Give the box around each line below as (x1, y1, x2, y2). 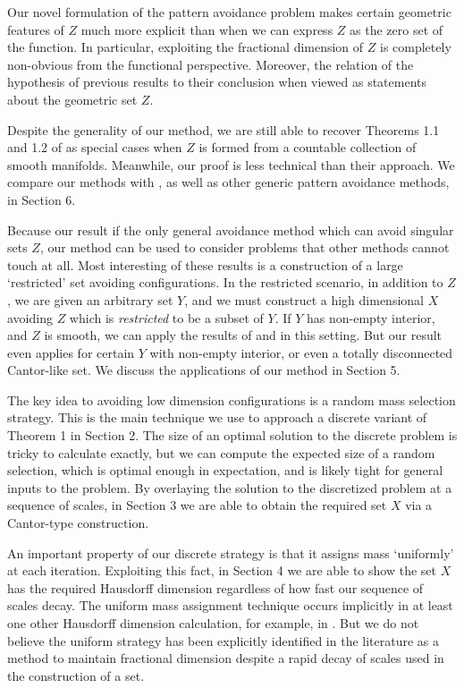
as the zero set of (350, 20, 443, 38)
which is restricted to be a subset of (69, 308, 264, 327)
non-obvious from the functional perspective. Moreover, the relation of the (7, 55, 414, 73)
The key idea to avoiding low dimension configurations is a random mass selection (7, 390, 456, 409)
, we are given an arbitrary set (7, 290, 173, 309)
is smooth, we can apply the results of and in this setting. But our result (44, 326, 443, 344)
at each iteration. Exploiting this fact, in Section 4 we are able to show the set (7, 561, 436, 580)
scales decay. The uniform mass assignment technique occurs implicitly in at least (7, 596, 453, 615)
